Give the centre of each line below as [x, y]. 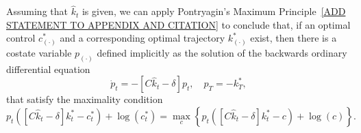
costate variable [39, 52]
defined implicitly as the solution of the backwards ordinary [222, 52]
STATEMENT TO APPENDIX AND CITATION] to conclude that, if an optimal [178, 24]
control [21, 38]
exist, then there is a [294, 38]
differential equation [48, 69]
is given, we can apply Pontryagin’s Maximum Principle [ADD [214, 11]
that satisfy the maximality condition [85, 99]
